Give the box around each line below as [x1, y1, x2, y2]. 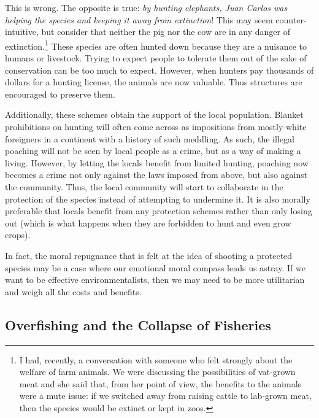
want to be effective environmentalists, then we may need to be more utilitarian [5, 273, 305, 286]
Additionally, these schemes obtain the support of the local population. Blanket [5, 108, 304, 121]
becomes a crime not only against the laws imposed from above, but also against [5, 168, 308, 181]
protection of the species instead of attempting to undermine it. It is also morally [5, 192, 310, 205]
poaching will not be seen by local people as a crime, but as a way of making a [5, 144, 301, 157]
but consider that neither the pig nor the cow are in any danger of [41, 25, 291, 38]
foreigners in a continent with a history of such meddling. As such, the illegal [5, 132, 294, 145]
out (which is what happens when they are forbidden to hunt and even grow [5, 216, 291, 229]
